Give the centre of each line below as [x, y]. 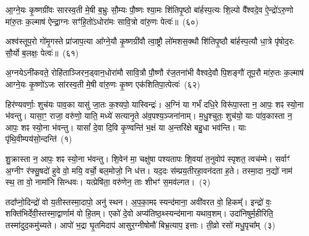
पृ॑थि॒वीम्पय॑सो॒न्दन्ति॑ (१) [39, 139]
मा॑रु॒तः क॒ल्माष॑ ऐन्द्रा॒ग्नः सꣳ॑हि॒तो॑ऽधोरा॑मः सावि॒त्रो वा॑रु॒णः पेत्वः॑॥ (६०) [102, 21]
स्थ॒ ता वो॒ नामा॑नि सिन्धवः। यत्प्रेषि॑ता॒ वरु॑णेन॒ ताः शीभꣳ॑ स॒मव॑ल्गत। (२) [108, 182]
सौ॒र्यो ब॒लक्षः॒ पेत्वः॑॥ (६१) [42, 52]
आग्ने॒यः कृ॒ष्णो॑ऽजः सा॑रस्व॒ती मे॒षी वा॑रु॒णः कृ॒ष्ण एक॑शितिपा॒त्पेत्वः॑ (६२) [103, 84]
